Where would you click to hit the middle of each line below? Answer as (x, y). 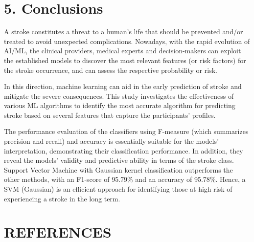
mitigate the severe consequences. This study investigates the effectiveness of (119, 96)
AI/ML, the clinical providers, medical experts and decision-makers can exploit (123, 51)
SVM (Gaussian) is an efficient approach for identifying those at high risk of (118, 189)
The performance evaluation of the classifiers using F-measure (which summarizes (126, 131)
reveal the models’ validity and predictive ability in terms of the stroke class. (119, 160)
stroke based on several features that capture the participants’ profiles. (110, 115)
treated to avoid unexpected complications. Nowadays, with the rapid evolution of (127, 41)
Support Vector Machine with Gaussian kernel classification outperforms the (118, 169)
